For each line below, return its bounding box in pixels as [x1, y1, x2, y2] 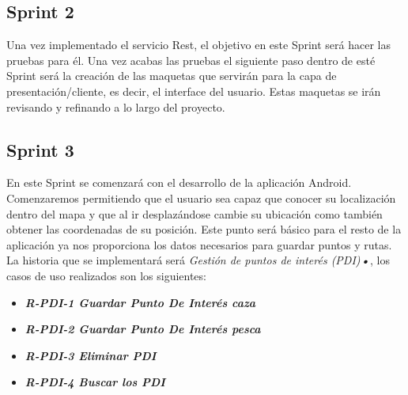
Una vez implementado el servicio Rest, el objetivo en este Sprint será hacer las [6, 36, 391, 53]
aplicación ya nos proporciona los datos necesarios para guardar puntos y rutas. [6, 236, 392, 253]
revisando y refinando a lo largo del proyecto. [6, 98, 225, 115]
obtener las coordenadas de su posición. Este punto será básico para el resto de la [6, 221, 402, 237]
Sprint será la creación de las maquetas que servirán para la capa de [6, 67, 337, 84]
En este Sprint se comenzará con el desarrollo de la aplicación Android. [6, 174, 352, 191]
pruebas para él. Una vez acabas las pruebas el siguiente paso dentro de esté [6, 51, 376, 68]
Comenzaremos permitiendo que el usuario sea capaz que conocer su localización [6, 189, 396, 206]
